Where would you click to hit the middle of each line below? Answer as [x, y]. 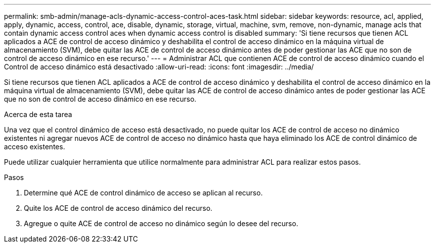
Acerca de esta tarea [38, 114]
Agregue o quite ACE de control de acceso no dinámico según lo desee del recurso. [161, 223]
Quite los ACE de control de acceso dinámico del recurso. [118, 208]
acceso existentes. [35, 147]
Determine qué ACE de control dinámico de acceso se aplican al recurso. [143, 193]
